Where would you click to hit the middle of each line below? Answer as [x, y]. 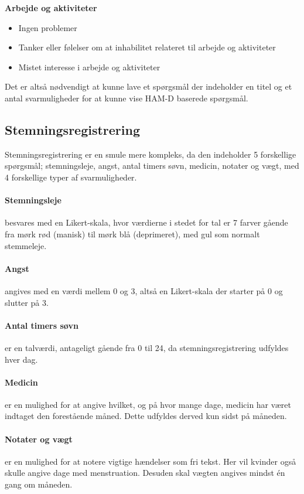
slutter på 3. [27, 302]
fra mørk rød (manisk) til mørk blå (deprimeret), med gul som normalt [132, 234]
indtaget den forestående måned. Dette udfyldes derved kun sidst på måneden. [146, 416]
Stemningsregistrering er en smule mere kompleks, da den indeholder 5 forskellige [151, 154]
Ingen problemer [48, 27]
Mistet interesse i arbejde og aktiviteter [89, 67]
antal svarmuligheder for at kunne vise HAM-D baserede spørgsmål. [127, 98]
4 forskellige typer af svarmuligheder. [71, 177]
